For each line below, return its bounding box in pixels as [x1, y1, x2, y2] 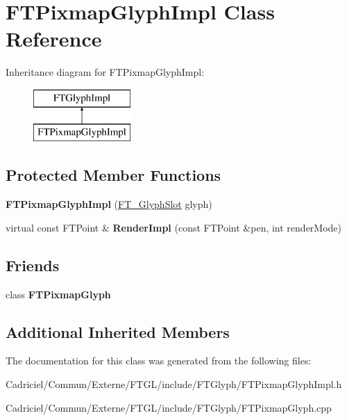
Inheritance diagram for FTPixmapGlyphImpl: [6, 65, 205, 79]
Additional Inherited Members [6, 321, 230, 342]
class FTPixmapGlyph [6, 286, 111, 301]
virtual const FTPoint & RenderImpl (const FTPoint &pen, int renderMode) [6, 220, 342, 234]
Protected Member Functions [6, 164, 221, 186]
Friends [6, 254, 60, 275]
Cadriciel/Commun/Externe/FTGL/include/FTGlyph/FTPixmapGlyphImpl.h [6, 377, 342, 391]
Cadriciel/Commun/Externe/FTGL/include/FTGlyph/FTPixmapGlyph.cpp [6, 400, 332, 414]
